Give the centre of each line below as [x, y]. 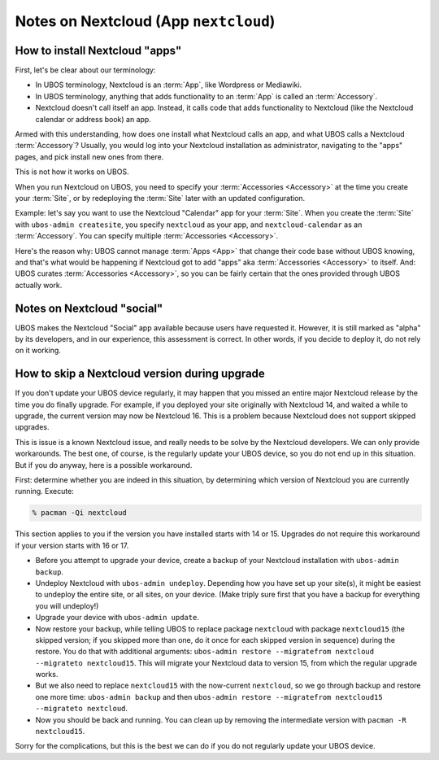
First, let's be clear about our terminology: [85, 70]
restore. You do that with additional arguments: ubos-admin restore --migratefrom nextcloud [204, 652]
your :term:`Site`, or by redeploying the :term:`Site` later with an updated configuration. [160, 198]
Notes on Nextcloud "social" [89, 308]
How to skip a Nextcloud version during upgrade [140, 374]
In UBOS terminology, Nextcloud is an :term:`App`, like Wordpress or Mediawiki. [169, 85]
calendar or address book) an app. [93, 119]
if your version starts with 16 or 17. [72, 545]
